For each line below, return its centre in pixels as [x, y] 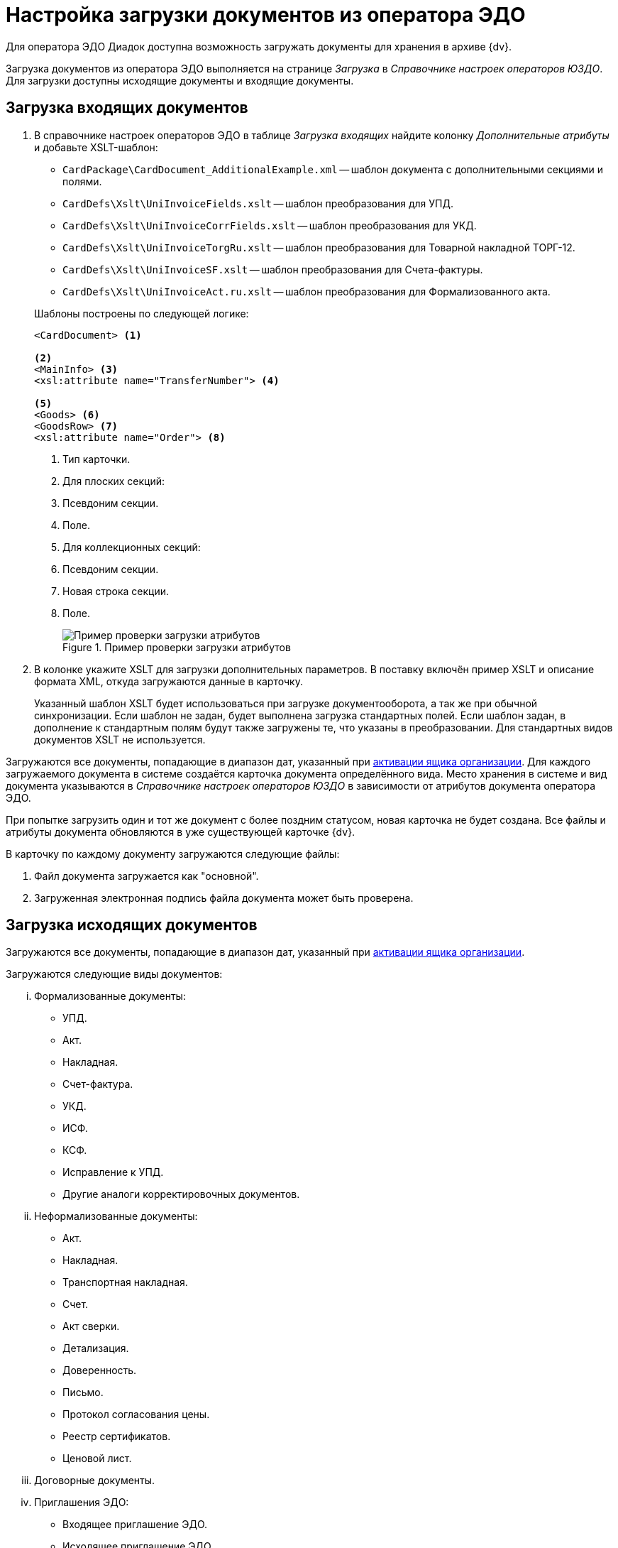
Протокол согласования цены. [136, 1415]
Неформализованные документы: [116, 1216]
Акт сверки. [91, 1326]
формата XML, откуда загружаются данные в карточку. [169, 681]
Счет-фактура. [98, 1084]
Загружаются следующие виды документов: [114, 974]
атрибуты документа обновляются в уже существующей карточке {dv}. [181, 832]
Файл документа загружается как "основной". [147, 876]
